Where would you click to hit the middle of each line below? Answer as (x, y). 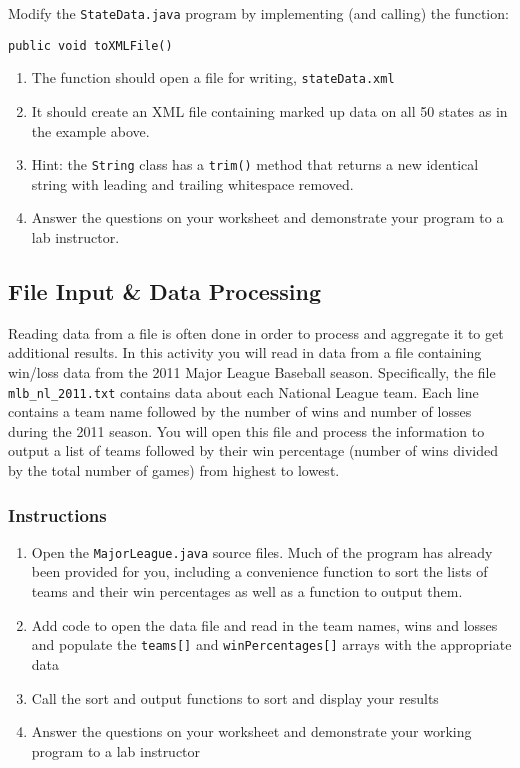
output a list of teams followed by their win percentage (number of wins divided (253, 450)
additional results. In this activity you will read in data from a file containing (245, 352)
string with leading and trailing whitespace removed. (192, 183)
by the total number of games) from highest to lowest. (174, 470)
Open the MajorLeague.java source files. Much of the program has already (262, 551)
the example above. (90, 130)
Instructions (57, 514)
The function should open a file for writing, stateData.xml (213, 77)
